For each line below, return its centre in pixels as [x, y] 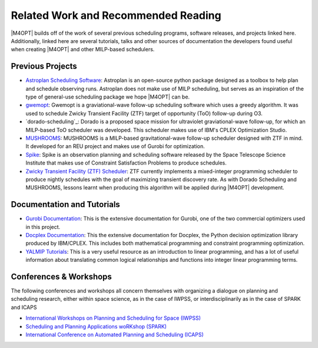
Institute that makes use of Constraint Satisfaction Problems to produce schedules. [126, 163]
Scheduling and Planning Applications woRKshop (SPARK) [96, 326]
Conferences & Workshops [61, 276]
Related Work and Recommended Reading [116, 15]
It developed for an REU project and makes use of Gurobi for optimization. [115, 146]
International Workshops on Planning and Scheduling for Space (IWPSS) [113, 318]
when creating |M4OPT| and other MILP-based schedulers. [83, 50]
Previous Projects [44, 66]
